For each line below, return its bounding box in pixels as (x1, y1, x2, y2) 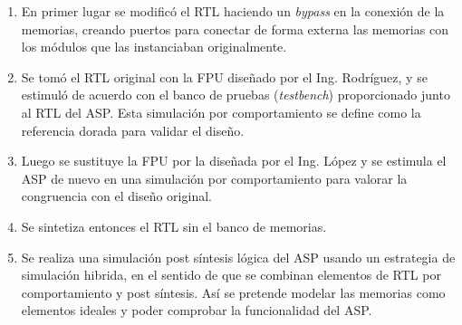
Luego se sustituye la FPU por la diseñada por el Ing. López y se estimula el (21, 151, 447, 170)
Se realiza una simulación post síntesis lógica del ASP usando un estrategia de (21, 247, 456, 266)
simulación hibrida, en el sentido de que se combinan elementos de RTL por (21, 265, 441, 284)
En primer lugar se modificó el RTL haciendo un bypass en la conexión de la (21, 2, 445, 20)
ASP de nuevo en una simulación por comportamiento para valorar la (21, 168, 408, 187)
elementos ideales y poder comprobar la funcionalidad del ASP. (21, 301, 372, 320)
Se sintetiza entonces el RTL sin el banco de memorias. (21, 216, 327, 235)
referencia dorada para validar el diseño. (21, 120, 245, 139)
